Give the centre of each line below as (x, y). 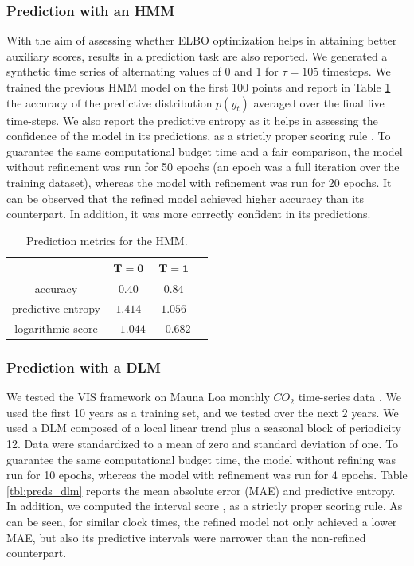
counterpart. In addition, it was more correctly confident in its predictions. (189, 214)
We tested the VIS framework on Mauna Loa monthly (138, 397)
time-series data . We (350, 397)
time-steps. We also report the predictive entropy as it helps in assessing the (192, 120)
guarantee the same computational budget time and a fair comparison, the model (205, 151)
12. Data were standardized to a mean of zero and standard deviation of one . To (203, 443)
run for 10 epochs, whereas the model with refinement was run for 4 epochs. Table (207, 475)
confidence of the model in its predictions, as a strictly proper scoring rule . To (199, 136)
